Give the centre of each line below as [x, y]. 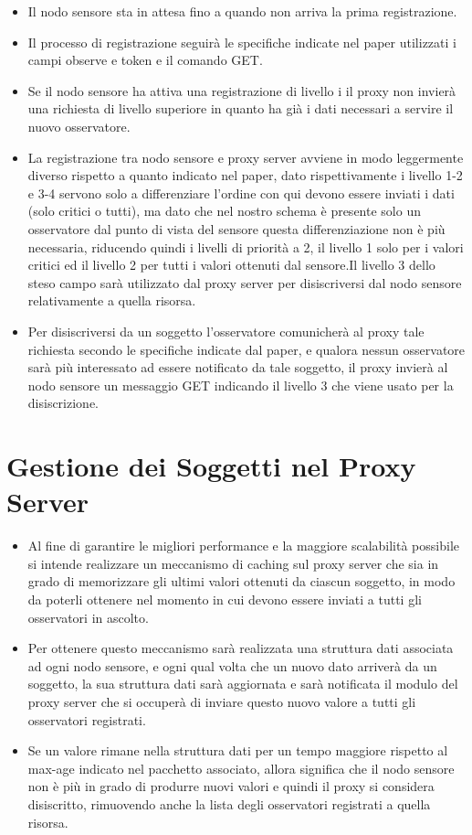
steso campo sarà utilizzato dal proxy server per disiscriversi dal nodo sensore [245, 282]
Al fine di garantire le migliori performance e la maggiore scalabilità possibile [243, 546]
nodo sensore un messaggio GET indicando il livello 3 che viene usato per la [241, 385]
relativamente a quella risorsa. [112, 300]
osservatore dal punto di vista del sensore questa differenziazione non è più [236, 228]
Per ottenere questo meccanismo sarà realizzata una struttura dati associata [241, 648]
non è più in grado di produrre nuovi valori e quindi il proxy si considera [231, 786]
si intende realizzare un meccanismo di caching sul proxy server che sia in [233, 563]
